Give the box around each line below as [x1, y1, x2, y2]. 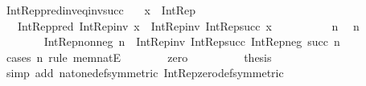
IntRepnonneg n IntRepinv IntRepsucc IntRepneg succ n [43, 33, 340, 50]
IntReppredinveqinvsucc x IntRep [6, 2, 196, 18]
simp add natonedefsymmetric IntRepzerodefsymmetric [6, 64, 284, 81]
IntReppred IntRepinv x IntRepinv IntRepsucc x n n [17, 17, 360, 34]
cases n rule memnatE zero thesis [6, 48, 272, 65]
